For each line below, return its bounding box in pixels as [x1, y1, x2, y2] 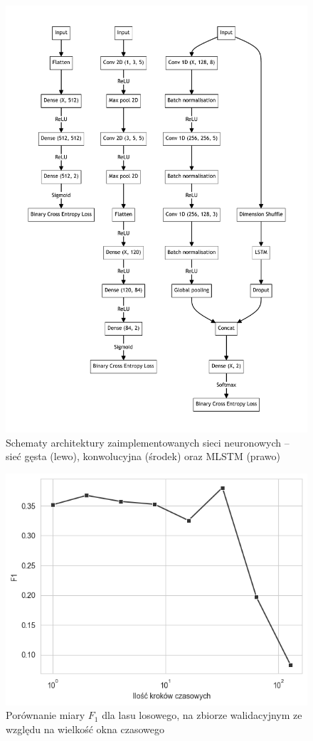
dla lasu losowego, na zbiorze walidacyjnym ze [102, 708, 302, 723]
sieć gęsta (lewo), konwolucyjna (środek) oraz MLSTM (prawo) [6, 449, 280, 464]
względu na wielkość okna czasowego [6, 722, 164, 737]
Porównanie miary [6, 708, 85, 723]
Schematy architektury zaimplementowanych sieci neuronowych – [6, 435, 290, 449]
